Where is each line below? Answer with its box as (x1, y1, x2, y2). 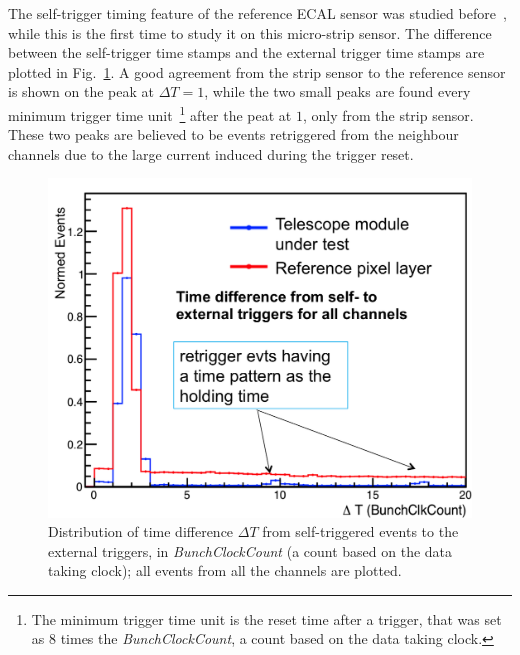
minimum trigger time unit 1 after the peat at (8, 101, 292, 125)
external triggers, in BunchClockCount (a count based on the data (48, 540, 453, 561)
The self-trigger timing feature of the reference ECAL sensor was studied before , (8, 3, 507, 23)
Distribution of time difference (48, 521, 234, 542)
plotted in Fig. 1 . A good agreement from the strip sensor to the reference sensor (8, 61, 506, 82)
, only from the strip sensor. (302, 104, 474, 125)
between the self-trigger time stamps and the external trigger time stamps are (8, 42, 485, 63)
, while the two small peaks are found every (204, 81, 471, 102)
